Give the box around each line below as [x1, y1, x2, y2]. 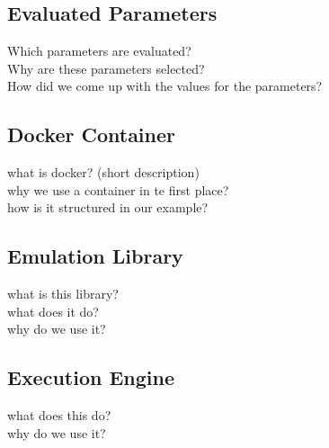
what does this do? [7, 406, 111, 425]
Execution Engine [7, 363, 175, 391]
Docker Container [7, 121, 176, 148]
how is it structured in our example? [7, 198, 209, 217]
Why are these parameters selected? [7, 58, 205, 77]
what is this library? [7, 284, 119, 303]
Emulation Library [7, 242, 183, 270]
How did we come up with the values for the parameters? [7, 76, 323, 95]
